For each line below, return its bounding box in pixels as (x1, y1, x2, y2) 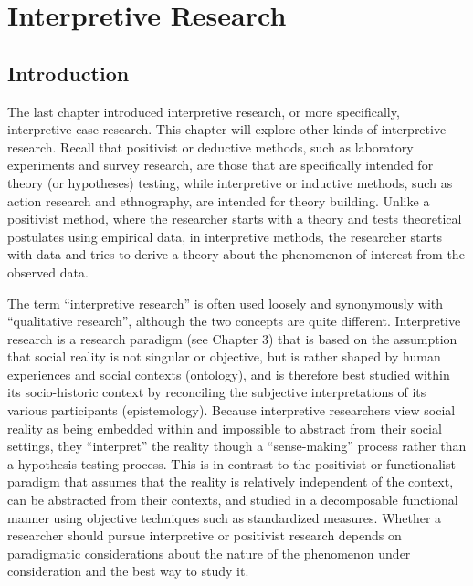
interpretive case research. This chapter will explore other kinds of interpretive (7, 120, 447, 139)
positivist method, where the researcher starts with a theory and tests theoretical (7, 209, 462, 228)
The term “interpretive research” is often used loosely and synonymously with (7, 293, 444, 312)
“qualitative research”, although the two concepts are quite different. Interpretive (7, 311, 461, 330)
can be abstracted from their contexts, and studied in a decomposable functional (7, 490, 458, 509)
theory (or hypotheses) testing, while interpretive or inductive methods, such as (7, 173, 453, 192)
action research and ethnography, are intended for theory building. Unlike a (7, 191, 430, 210)
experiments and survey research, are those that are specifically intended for (7, 155, 434, 174)
